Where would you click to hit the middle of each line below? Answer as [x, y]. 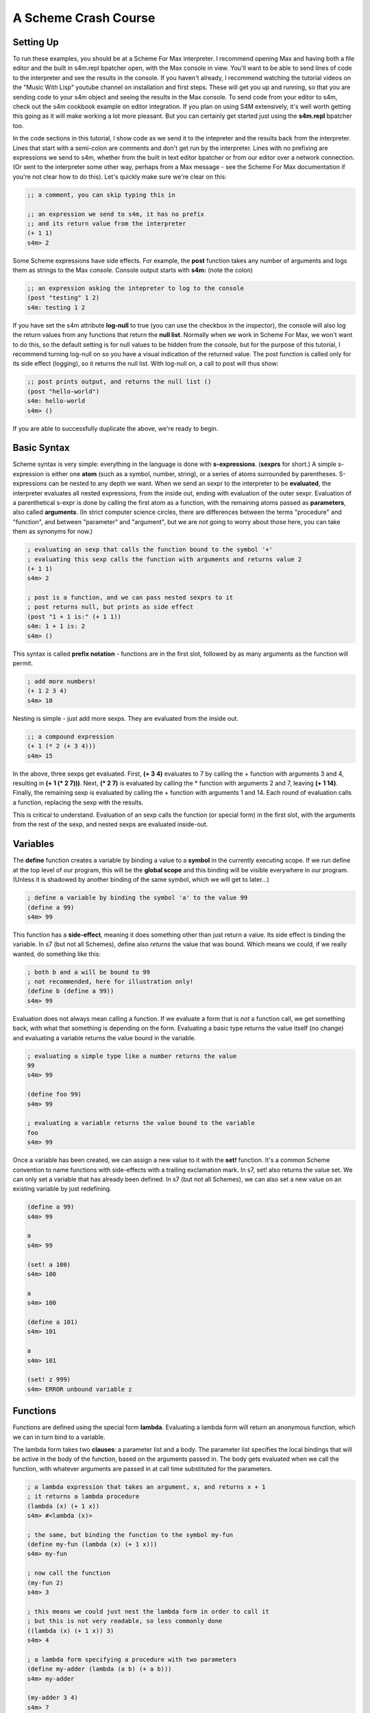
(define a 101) [52, 1322]
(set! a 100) [49, 1265]
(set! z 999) [49, 1380]
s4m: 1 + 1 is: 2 [56, 626]
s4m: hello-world [56, 401]
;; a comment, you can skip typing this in [101, 195]
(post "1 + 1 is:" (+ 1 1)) [74, 616]
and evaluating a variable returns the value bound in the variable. [104, 1037]
